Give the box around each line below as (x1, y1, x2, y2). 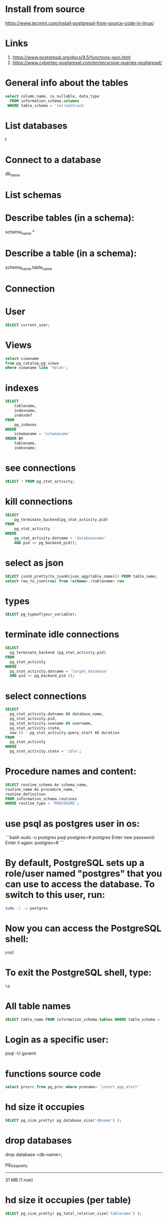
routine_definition (5, 791, 46, 797)
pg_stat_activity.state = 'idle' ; (9, 749, 81, 754)
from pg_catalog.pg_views (5, 361, 59, 366)
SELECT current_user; (5, 322, 50, 327)
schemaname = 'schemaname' (14, 431, 70, 437)
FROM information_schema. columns (9, 98, 79, 103)
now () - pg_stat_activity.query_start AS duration (9, 730, 120, 735)
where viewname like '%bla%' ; (5, 365, 68, 371)
